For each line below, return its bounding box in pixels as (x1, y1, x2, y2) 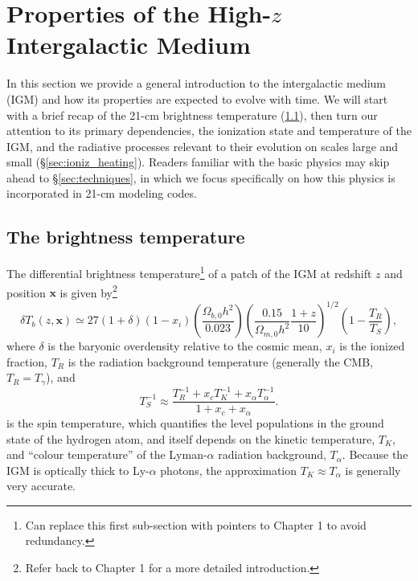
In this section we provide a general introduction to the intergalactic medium (6, 75, 387, 92)
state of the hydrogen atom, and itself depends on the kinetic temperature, (6, 430, 375, 447)
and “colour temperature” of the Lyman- (6, 446, 207, 463)
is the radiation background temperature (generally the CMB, (68, 353, 374, 370)
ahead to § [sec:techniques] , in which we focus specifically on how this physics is (6, 169, 395, 186)
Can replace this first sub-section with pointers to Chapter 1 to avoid (25, 516, 367, 533)
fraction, (6, 353, 48, 370)
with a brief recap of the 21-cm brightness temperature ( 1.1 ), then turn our (6, 106, 378, 123)
